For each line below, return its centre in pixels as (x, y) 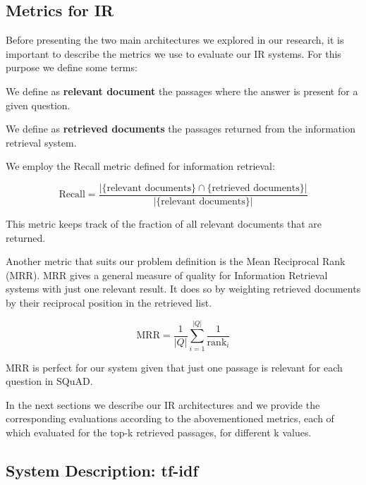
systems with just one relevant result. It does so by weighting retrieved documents (183, 289)
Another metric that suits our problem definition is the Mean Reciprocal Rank (176, 261)
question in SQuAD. (49, 381)
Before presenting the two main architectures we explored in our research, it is (175, 40)
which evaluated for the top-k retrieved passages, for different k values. (159, 432)
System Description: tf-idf (102, 471)
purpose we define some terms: (72, 67)
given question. (38, 105)
